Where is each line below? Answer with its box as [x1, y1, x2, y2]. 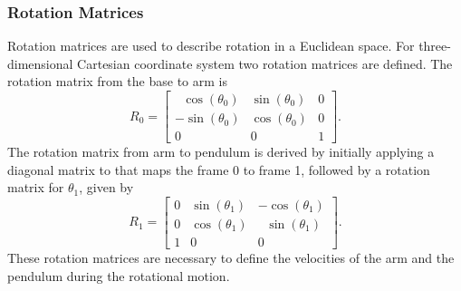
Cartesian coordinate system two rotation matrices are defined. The [77, 53, 453, 73]
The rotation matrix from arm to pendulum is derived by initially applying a [7, 142, 435, 161]
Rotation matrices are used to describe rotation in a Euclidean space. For [7, 36, 415, 55]
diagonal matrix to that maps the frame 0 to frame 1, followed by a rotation [7, 160, 430, 179]
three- [418, 36, 451, 55]
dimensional [7, 53, 73, 73]
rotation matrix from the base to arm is [7, 72, 227, 91]
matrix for [7, 178, 64, 197]
